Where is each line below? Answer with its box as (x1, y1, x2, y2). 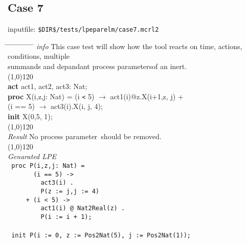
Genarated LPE (8, 151, 56, 162)
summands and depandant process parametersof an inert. (8, 61, 187, 72)
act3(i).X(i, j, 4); (50, 101, 103, 112)
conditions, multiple (8, 51, 70, 61)
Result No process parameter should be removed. (8, 131, 162, 142)
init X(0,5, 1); (8, 111, 53, 122)
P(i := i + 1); (40, 213, 92, 220)
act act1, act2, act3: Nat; (8, 81, 87, 92)
